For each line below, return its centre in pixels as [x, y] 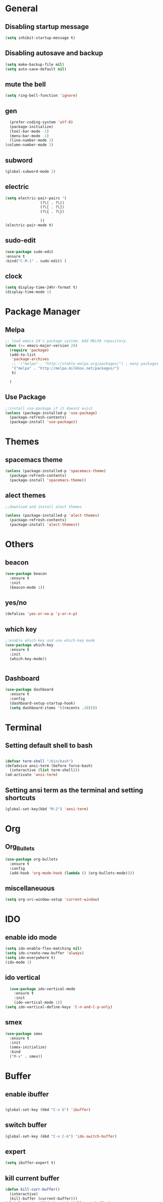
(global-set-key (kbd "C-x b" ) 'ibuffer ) [48, 1110]
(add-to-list [23, 355]
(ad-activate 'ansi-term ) [31, 775]
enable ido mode [31, 937]
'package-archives [30, 359]
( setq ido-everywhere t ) [30, 958]
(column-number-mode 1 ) [29, 145]
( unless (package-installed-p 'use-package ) [51, 413]
